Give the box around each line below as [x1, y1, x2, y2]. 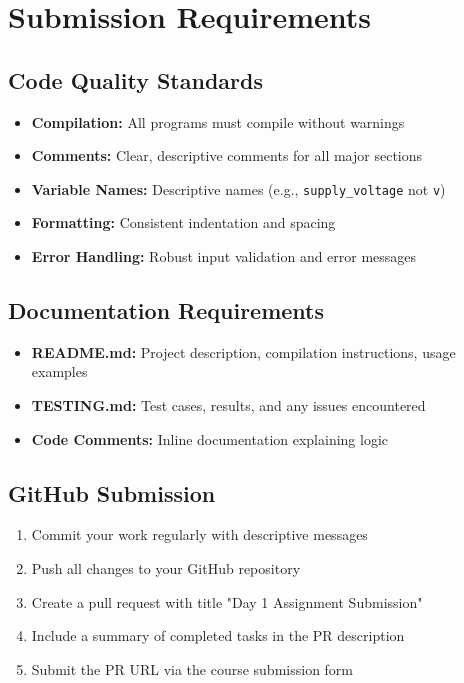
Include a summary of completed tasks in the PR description [31, 625, 405, 646]
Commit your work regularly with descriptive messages [31, 524, 368, 545]
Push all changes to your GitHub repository [31, 557, 301, 578]
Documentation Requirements [8, 295, 325, 325]
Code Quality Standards [8, 64, 263, 95]
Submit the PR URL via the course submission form [31, 658, 354, 679]
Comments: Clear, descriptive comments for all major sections [31, 145, 423, 166]
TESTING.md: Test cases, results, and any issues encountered [31, 395, 426, 415]
